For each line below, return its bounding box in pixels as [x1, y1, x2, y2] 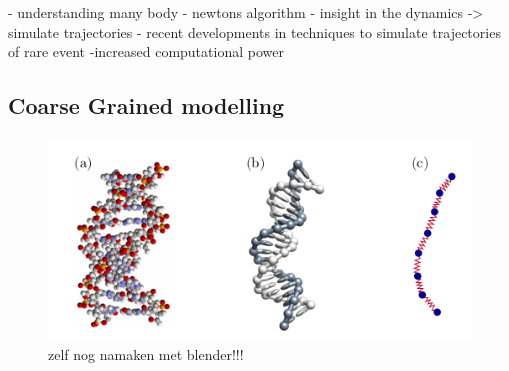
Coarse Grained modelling [8, 90, 285, 121]
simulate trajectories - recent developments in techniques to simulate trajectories [8, 21, 501, 42]
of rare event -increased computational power [8, 41, 284, 62]
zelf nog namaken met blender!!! [48, 343, 244, 364]
